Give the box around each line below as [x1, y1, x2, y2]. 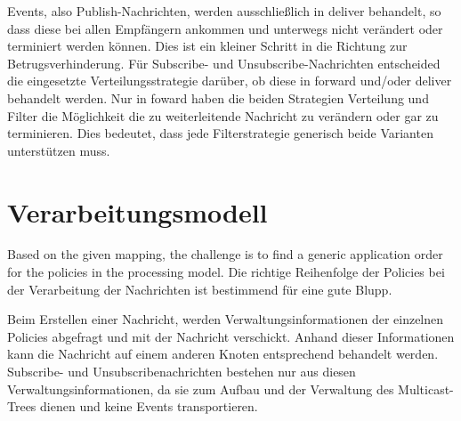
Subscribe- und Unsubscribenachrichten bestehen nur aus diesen [7, 362, 356, 381]
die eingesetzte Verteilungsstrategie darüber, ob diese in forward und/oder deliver [7, 71, 452, 90]
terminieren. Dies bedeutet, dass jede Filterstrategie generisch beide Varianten [7, 124, 433, 142]
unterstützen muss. [7, 141, 110, 159]
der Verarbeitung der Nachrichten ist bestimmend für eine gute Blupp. [7, 279, 392, 298]
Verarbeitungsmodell [7, 193, 268, 230]
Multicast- [398, 379, 454, 398]
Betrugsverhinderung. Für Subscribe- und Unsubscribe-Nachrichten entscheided [7, 53, 441, 72]
